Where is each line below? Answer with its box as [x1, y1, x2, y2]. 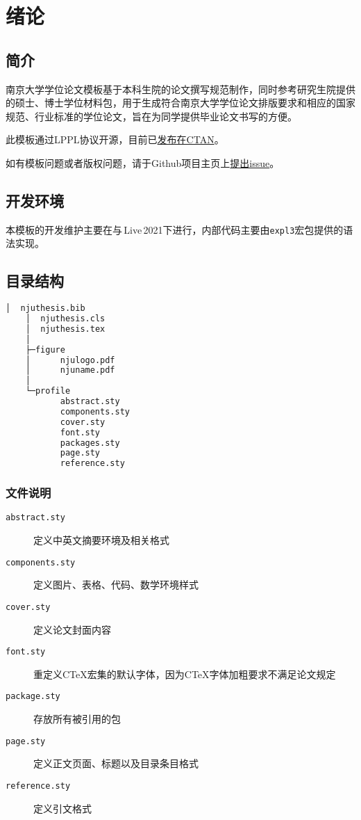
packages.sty [60, 437, 120, 448]
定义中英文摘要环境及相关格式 [33, 533, 169, 547]
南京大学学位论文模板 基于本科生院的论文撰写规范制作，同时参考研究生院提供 [6, 81, 355, 96]
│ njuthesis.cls [25, 314, 106, 324]
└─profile [25, 386, 71, 396]
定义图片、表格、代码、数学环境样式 [33, 577, 199, 592]
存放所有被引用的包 [33, 712, 121, 726]
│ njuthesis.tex [25, 323, 106, 334]
